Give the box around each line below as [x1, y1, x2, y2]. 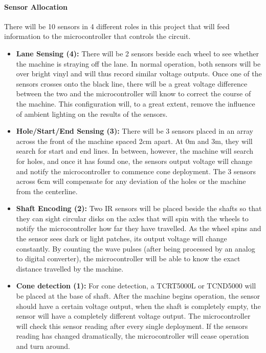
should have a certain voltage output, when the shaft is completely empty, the [16, 300, 261, 311]
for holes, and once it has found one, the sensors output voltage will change [16, 155, 253, 166]
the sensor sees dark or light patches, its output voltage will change [16, 233, 227, 244]
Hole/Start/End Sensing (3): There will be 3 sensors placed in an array [16, 126, 253, 136]
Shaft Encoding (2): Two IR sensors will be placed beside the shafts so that [16, 203, 262, 214]
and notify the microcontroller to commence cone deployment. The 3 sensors [16, 165, 256, 176]
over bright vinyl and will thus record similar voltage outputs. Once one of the [16, 68, 262, 79]
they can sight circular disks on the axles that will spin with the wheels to [16, 213, 249, 223]
